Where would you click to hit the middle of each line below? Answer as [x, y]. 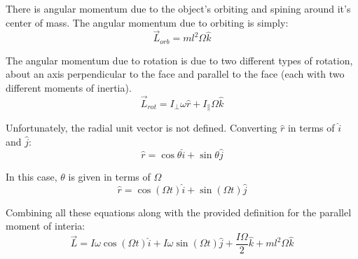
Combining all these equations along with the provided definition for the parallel [179, 212]
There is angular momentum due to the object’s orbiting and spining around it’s [178, 8]
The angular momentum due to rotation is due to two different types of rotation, [179, 60]
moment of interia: [46, 226]
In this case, [32, 176]
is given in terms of [109, 176]
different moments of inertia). [69, 88]
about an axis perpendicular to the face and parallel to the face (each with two [175, 74]
